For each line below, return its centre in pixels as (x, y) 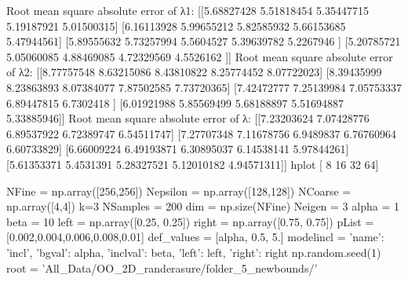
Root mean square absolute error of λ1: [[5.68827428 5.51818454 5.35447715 (188, 10)
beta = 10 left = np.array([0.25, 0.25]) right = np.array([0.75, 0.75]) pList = (190, 221)
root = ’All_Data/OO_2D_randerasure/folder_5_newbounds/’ (162, 267)
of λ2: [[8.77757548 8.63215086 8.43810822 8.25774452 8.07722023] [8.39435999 (194, 72)
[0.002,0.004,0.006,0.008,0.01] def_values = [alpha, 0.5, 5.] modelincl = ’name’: (195, 237)
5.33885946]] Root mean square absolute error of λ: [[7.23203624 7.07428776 (188, 118)
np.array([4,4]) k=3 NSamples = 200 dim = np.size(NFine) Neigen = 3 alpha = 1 (203, 206)
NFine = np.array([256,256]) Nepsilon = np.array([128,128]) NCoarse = (179, 190)
